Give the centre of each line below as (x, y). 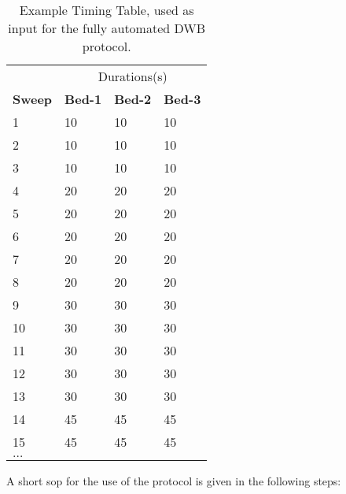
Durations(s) (133, 76)
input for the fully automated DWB (107, 28)
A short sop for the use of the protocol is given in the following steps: (174, 481)
